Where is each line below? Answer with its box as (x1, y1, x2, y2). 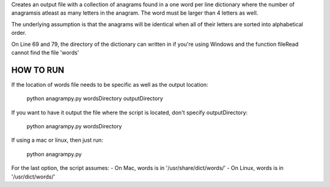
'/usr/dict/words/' (11, 173, 56, 180)
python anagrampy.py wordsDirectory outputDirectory (26, 95, 163, 102)
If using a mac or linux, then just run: (11, 136, 103, 144)
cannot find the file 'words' (11, 49, 79, 56)
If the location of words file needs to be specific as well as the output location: (11, 81, 208, 88)
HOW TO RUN (11, 65, 64, 75)
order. (11, 29, 27, 37)
